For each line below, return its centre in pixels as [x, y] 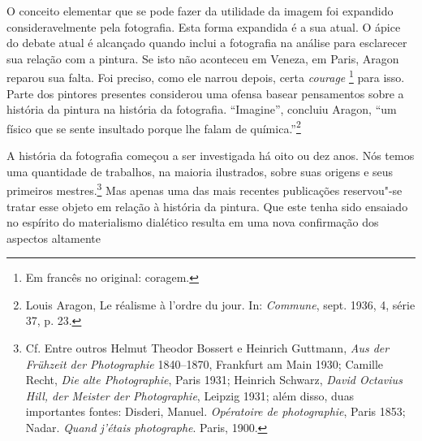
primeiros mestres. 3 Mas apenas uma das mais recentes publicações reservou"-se [205, 189]
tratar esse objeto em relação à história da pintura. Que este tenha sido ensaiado [207, 206]
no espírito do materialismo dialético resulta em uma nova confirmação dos [193, 222]
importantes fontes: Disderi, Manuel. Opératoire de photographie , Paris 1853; [215, 411]
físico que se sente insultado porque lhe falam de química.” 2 [154, 127]
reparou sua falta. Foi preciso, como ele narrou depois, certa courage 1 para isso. [206, 76]
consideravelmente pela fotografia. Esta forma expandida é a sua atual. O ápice [204, 26]
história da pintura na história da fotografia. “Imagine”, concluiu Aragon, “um [202, 109]
